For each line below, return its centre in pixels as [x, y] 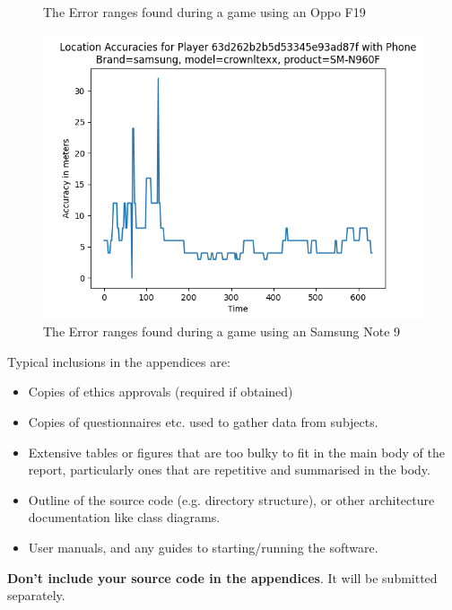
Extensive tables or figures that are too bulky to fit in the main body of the [236, 452]
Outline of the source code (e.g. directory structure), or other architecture [231, 499]
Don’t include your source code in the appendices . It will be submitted [222, 577]
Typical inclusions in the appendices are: [119, 361]
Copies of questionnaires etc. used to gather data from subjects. [203, 421]
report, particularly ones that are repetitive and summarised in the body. [229, 470]
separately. [36, 595]
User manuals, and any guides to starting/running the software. [203, 547]
